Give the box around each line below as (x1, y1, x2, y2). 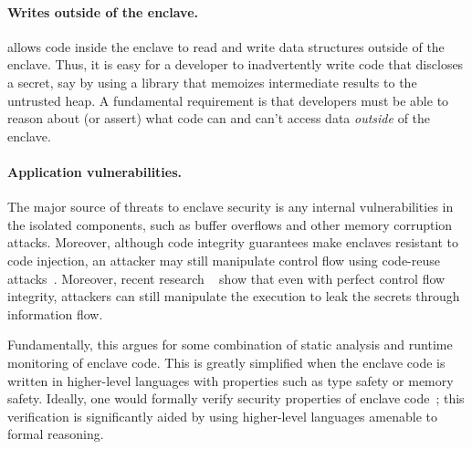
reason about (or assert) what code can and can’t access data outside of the (7, 109, 431, 128)
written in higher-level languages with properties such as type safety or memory (7, 371, 454, 390)
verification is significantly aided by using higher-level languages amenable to (7, 406, 437, 425)
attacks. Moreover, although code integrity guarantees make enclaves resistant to (7, 233, 459, 252)
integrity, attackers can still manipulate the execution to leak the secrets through (7, 287, 460, 306)
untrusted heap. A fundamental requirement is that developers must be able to (7, 90, 449, 110)
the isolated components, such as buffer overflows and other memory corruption (7, 214, 453, 234)
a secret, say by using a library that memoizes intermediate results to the (7, 72, 417, 91)
